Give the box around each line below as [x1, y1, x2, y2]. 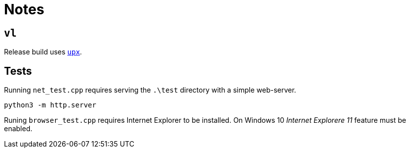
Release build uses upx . [4, 48, 82, 56]
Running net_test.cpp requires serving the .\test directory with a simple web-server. [4, 86, 297, 95]
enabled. [4, 124, 33, 133]
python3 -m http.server [4, 101, 97, 109]
